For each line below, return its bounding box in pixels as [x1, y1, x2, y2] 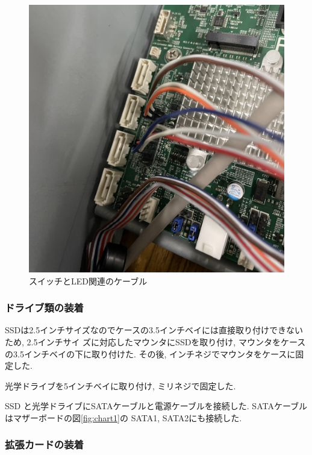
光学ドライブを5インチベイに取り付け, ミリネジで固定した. [5, 379, 236, 392]
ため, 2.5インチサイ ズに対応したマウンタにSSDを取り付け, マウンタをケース [5, 335, 306, 348]
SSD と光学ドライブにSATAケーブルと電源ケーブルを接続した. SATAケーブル [5, 400, 308, 412]
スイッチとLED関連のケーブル [29, 274, 148, 287]
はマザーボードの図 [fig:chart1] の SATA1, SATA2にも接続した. [5, 411, 242, 424]
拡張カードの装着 [5, 437, 84, 452]
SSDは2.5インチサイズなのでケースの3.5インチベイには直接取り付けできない [5, 324, 303, 336]
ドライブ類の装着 [5, 300, 84, 315]
